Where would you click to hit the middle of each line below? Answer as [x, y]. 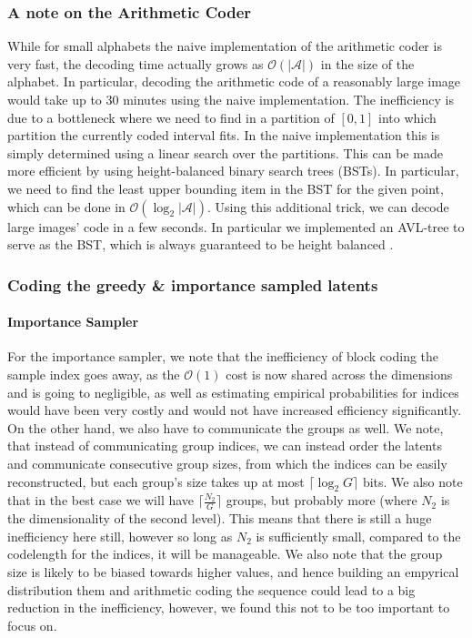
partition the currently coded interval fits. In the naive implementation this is [224, 135]
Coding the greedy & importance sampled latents [193, 284]
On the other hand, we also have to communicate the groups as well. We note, [226, 427]
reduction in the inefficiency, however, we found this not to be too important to [229, 608]
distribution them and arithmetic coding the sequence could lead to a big [211, 589]
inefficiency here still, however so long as [120, 536]
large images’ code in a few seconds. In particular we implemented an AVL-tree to [236, 226]
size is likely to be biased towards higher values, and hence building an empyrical [233, 571]
